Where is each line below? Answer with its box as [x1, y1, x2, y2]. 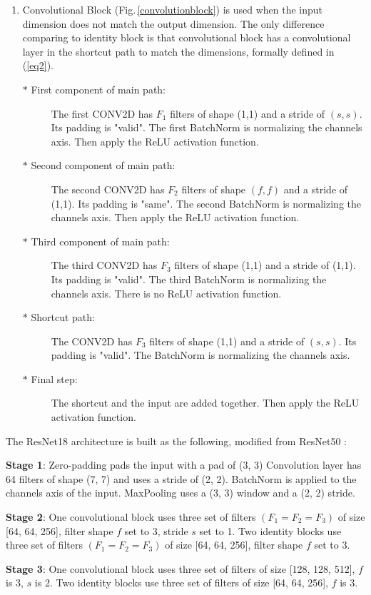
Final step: [31, 371, 78, 386]
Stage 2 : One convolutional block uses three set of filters [6, 509, 256, 524]
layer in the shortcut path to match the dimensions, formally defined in [22, 44, 335, 59]
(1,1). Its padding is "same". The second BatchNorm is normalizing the [51, 195, 362, 210]
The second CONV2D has [51, 181, 165, 196]
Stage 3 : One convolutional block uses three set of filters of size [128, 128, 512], [6, 561, 355, 576]
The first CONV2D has [51, 106, 153, 121]
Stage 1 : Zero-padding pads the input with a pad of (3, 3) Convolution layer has [6, 457, 362, 472]
